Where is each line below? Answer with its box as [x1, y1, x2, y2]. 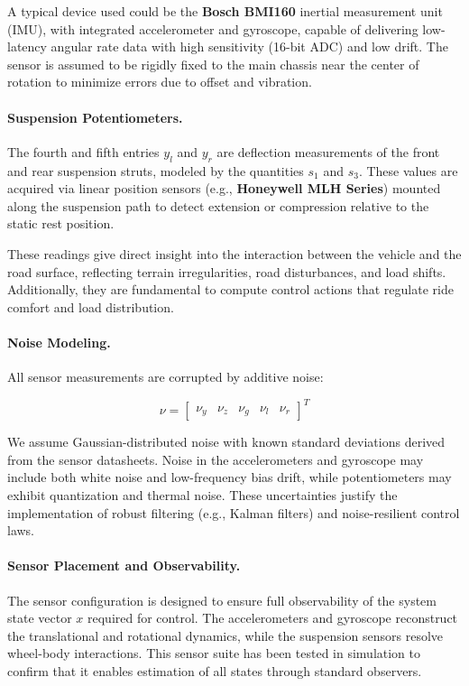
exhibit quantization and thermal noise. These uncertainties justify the [7, 485, 398, 504]
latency [7, 37, 47, 56]
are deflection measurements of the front [216, 142, 440, 161]
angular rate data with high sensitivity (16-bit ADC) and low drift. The [51, 37, 448, 56]
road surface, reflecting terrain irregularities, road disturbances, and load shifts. [7, 262, 446, 281]
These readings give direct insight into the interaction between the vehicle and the [7, 244, 462, 263]
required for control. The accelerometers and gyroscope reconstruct [87, 608, 458, 627]
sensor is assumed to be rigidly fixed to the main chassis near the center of [7, 54, 419, 73]
